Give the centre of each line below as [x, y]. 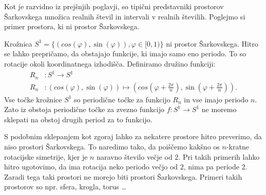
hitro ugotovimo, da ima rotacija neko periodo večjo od [91, 167]
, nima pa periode [211, 167]
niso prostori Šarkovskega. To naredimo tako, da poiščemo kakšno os [112, 146]
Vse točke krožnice [33, 99]
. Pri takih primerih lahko [219, 156]
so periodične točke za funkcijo [122, 99]
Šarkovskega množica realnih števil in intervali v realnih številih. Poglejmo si [125, 16]
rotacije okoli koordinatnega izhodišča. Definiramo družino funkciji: [110, 63]
